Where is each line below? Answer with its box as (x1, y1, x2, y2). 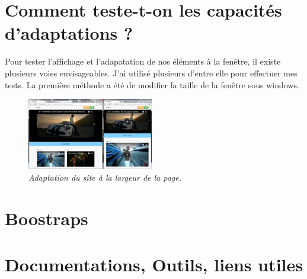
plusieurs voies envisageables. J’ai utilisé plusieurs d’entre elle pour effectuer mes (5, 66, 298, 79)
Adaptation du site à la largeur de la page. (28, 171, 182, 184)
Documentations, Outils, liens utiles (5, 252, 303, 277)
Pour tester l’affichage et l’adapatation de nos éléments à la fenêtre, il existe (5, 55, 281, 68)
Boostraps (5, 206, 88, 230)
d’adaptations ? (5, 21, 133, 45)
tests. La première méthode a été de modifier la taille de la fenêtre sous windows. (5, 78, 299, 91)
